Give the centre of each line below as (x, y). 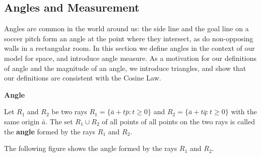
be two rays (69, 111)
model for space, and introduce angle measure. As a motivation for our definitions (130, 58)
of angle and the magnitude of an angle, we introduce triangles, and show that (125, 68)
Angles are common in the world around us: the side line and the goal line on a (126, 28)
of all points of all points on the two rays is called (178, 121)
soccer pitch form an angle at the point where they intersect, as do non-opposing (129, 38)
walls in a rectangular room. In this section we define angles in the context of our (129, 48)
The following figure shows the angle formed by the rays (91, 148)
